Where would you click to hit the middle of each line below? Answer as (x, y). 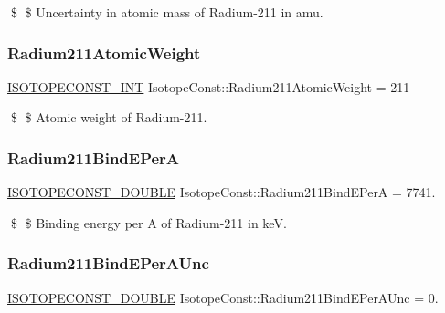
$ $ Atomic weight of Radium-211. (109, 117)
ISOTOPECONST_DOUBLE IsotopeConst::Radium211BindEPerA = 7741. (222, 192)
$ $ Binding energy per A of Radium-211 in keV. (148, 222)
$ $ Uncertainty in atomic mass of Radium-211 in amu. (167, 12)
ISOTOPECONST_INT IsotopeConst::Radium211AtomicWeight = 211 (209, 86)
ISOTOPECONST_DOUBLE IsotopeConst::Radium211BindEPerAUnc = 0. (223, 297)
